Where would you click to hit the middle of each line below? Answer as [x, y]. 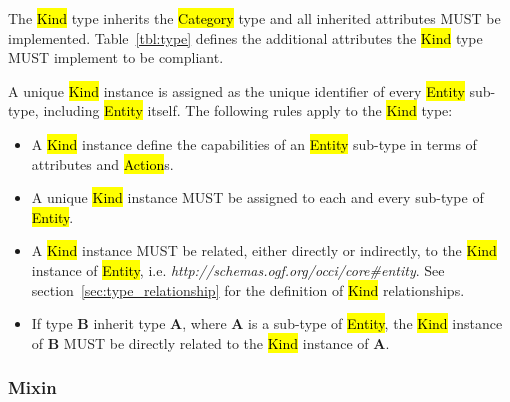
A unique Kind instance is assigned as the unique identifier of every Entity [236, 90]
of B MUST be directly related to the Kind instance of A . [210, 342]
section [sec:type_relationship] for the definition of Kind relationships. [248, 289]
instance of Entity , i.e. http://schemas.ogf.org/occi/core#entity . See [238, 269]
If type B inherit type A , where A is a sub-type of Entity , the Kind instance [267, 323]
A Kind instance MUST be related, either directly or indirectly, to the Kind [264, 250]
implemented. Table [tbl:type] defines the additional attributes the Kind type [245, 37]
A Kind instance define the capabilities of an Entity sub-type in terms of [254, 143]
